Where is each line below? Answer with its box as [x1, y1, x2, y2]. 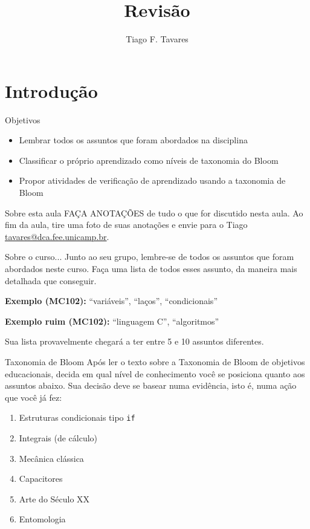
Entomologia [19, 513, 66, 525]
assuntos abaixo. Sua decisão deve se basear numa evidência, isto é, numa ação [5, 379, 297, 392]
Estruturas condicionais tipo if [19, 411, 135, 424]
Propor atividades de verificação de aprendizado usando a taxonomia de [19, 174, 286, 187]
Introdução [5, 78, 98, 103]
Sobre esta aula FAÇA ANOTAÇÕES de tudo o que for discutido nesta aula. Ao [5, 206, 303, 219]
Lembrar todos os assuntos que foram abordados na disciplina [19, 134, 248, 146]
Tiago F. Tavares [126, 33, 189, 45]
